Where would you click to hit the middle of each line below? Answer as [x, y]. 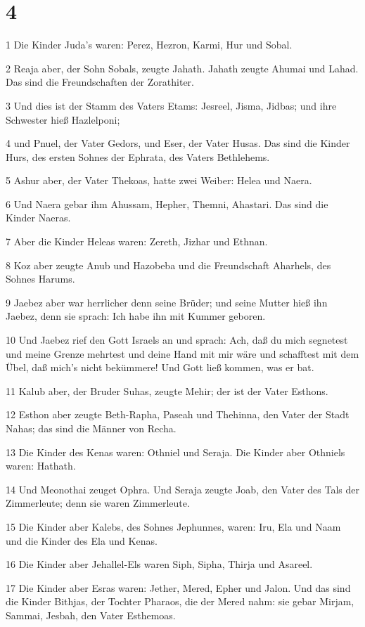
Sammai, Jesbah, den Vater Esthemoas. [91, 615]
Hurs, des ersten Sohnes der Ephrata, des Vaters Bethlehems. [138, 156]
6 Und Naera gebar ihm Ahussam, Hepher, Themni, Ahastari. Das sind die [167, 203]
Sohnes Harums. [40, 279]
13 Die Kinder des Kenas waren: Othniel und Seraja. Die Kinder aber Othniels [175, 452]
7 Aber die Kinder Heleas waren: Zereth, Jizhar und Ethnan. [137, 241]
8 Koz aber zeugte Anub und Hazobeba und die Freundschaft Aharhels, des [168, 265]
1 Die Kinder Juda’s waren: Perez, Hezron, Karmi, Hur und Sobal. [149, 45]
